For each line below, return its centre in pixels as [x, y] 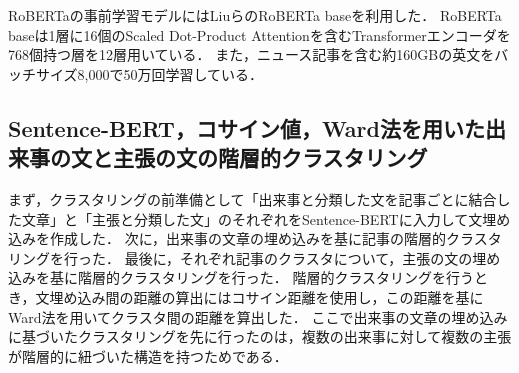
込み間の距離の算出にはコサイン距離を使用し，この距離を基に [280, 296]
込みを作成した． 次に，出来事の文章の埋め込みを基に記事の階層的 [227, 238]
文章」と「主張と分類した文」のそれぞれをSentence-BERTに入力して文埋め [266, 218]
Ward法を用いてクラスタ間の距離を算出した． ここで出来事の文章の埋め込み [258, 316]
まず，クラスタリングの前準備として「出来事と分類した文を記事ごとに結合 [252, 198]
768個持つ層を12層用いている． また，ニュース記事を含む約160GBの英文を [251, 54]
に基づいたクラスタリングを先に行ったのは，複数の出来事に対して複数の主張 [260, 336]
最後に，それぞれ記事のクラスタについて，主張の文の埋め [312, 257]
